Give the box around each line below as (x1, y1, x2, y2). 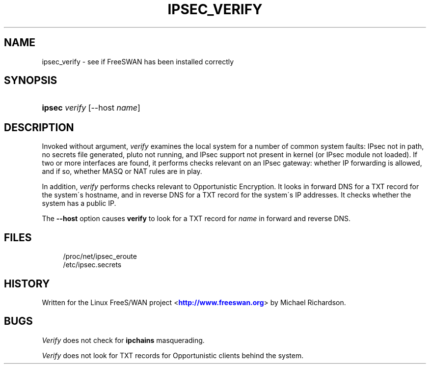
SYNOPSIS (4, 74, 57, 87)
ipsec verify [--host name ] (42, 103, 140, 113)
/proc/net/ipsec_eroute (63, 252, 137, 261)
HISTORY (4, 277, 50, 290)
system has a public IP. (42, 199, 116, 208)
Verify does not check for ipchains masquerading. (42, 336, 205, 344)
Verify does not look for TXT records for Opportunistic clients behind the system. (42, 351, 304, 360)
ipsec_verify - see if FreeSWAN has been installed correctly (42, 57, 234, 66)
